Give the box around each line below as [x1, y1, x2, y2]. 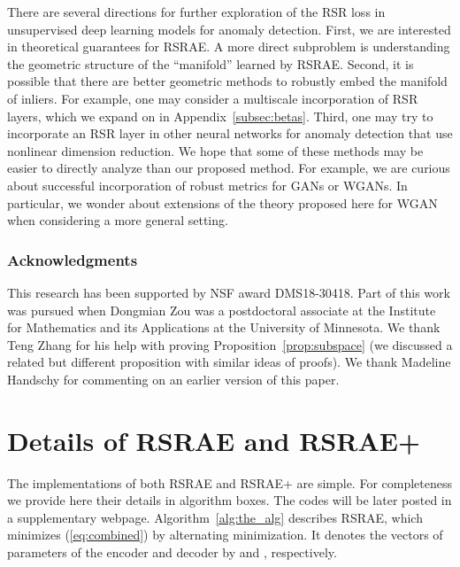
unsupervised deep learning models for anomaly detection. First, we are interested [7, 19, 451, 38]
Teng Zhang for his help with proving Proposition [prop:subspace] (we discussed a [7, 335, 453, 353]
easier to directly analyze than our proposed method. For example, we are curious [7, 159, 450, 177]
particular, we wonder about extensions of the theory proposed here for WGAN [7, 193, 438, 212]
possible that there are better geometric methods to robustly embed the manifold [7, 72, 448, 90]
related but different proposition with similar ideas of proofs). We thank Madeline [7, 353, 451, 371]
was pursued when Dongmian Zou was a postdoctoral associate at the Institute [7, 300, 436, 319]
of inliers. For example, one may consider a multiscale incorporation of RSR [7, 89, 418, 107]
